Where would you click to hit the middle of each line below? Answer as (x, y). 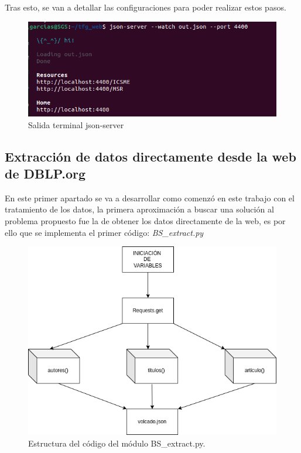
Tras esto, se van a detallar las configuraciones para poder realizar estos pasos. (146, 7)
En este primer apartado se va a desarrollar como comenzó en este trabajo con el (150, 198)
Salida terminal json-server (76, 124)
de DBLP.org (45, 173)
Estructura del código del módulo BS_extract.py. (117, 443)
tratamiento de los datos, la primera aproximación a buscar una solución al (139, 209)
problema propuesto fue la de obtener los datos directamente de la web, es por (145, 220)
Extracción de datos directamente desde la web (150, 156)
